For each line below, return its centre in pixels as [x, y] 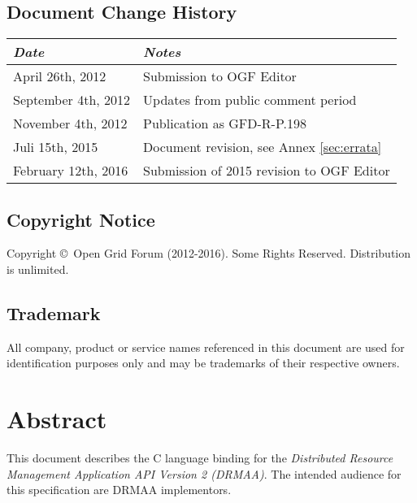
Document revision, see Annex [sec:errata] [263, 147]
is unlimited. [38, 269]
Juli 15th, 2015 [56, 147]
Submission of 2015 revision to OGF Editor [267, 171]
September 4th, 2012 [72, 100]
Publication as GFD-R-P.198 [225, 124]
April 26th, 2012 [60, 76]
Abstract [57, 419]
